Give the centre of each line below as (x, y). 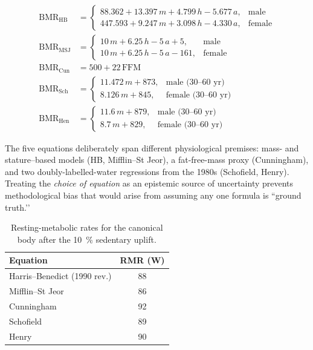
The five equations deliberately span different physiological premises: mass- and (152, 147)
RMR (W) (142, 260)
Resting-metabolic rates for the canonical (87, 227)
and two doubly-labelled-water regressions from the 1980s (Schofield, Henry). (147, 171)
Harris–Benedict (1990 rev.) (60, 276)
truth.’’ (18, 207)
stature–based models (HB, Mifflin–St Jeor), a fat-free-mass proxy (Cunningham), (157, 160)
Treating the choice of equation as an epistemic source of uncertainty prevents (149, 183)
